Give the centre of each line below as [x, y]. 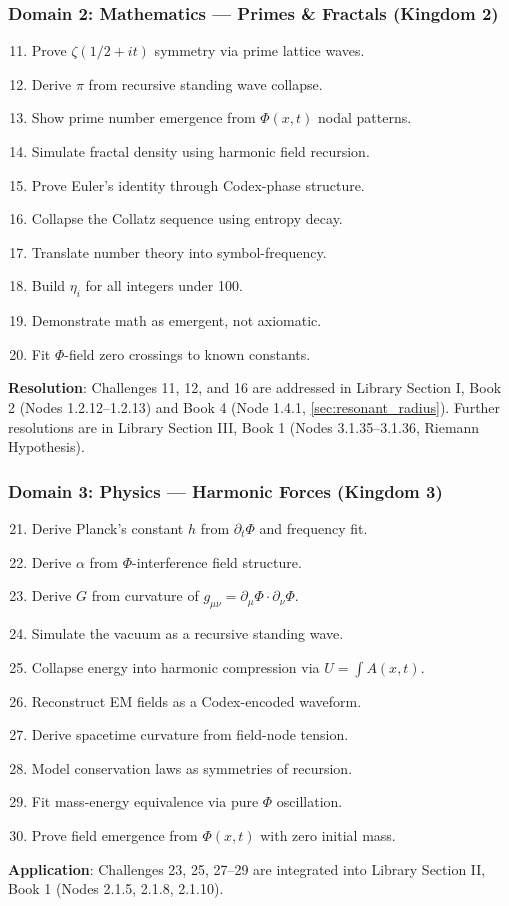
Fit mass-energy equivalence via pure [145, 801]
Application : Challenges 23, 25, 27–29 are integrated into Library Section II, [247, 868]
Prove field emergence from [114, 834]
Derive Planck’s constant [107, 527]
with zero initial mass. [328, 834]
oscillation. [309, 801]
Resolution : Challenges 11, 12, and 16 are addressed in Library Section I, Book [255, 387]
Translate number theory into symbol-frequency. [179, 251]
